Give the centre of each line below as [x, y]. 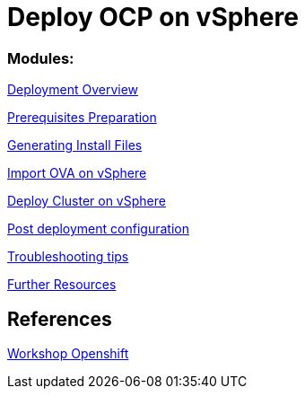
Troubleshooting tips [68, 257]
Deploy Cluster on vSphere [87, 201]
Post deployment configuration [98, 229]
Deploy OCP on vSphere [153, 17]
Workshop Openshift [68, 353]
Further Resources [62, 285]
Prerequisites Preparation [82, 118]
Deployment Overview [73, 90]
